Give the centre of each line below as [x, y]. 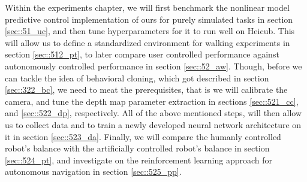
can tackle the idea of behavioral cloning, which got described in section [137, 78]
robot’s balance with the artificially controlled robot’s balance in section [137, 148]
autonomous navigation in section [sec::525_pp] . [93, 172]
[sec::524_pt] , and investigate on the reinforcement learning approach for [139, 160]
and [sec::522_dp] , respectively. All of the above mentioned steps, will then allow [153, 113]
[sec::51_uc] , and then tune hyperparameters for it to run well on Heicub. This [150, 31]
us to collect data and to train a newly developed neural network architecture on [153, 124]
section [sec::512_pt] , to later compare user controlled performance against [142, 54]
